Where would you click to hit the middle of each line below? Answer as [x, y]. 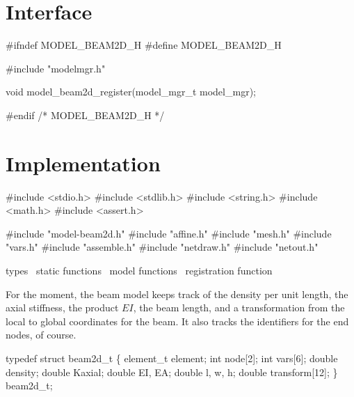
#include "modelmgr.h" [56, 68]
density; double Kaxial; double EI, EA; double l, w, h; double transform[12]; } [172, 372]
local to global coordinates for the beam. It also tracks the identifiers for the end [177, 321]
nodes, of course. [41, 335]
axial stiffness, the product [62, 308]
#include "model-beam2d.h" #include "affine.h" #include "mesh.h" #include [169, 233]
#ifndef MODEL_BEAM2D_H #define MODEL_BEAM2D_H [144, 45]
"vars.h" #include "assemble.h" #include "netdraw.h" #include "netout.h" [162, 247]
